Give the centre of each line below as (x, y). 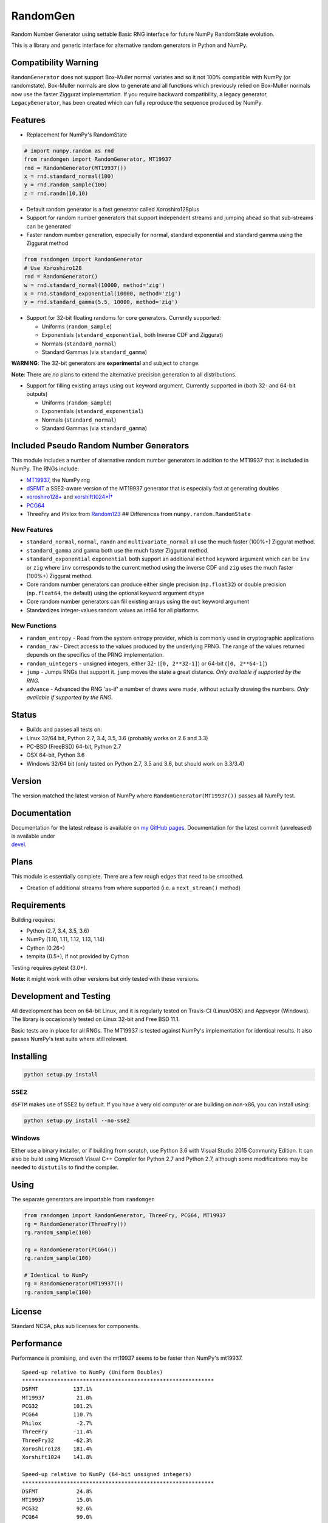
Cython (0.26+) (46, 948)
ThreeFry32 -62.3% (57, 1440)
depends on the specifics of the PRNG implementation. (95, 655)
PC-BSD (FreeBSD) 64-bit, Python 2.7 (74, 747)
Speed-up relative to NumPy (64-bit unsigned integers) (107, 1475)
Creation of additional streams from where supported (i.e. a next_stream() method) (134, 888)
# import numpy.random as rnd (69, 150)
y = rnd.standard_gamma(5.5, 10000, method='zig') (101, 302)
